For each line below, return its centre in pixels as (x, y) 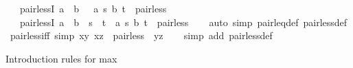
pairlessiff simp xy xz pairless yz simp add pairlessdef (141, 35)
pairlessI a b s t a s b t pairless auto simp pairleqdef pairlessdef (183, 22)
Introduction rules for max (61, 58)
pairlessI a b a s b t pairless (93, 8)
